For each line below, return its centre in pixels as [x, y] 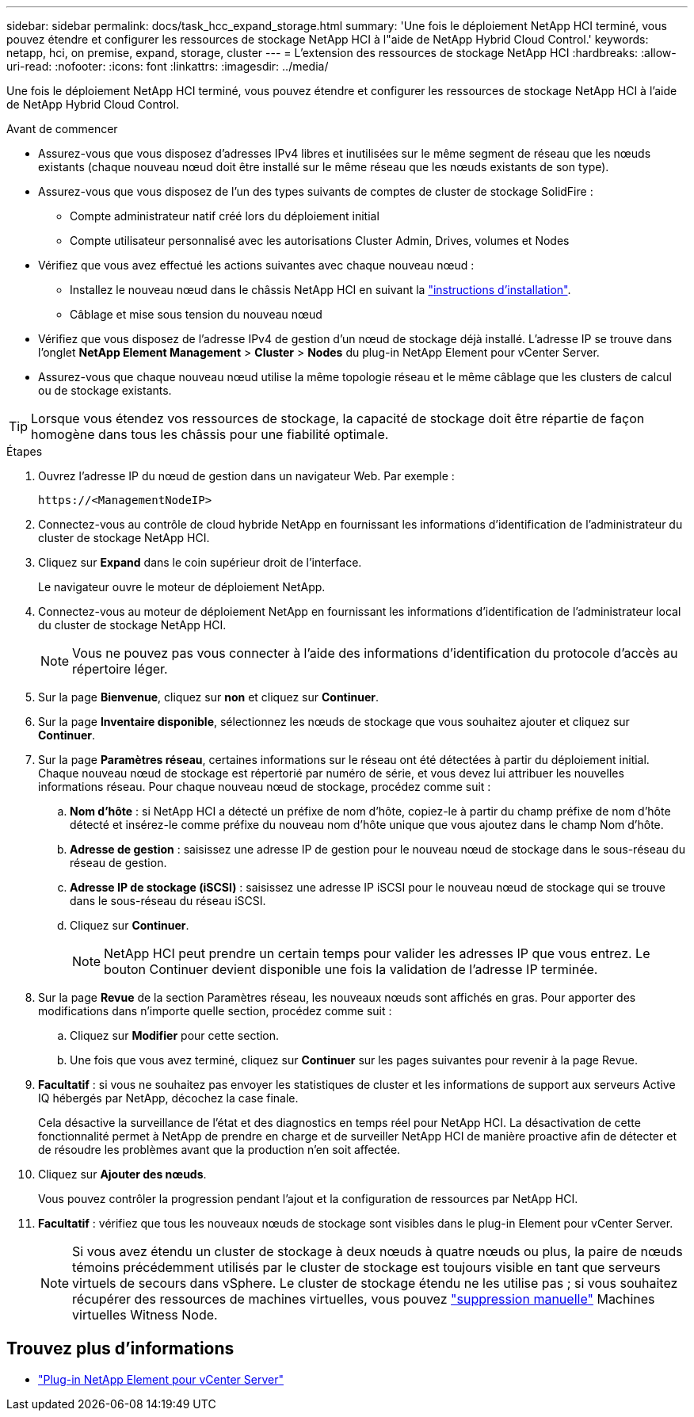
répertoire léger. [120, 669]
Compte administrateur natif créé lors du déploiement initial [225, 216]
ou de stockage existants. [105, 390]
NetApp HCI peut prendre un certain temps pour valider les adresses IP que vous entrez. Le [377, 953]
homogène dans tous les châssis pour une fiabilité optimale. [210, 434]
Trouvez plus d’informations [120, 1349]
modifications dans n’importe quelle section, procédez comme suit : [215, 1011]
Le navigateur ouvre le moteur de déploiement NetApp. [182, 587]
